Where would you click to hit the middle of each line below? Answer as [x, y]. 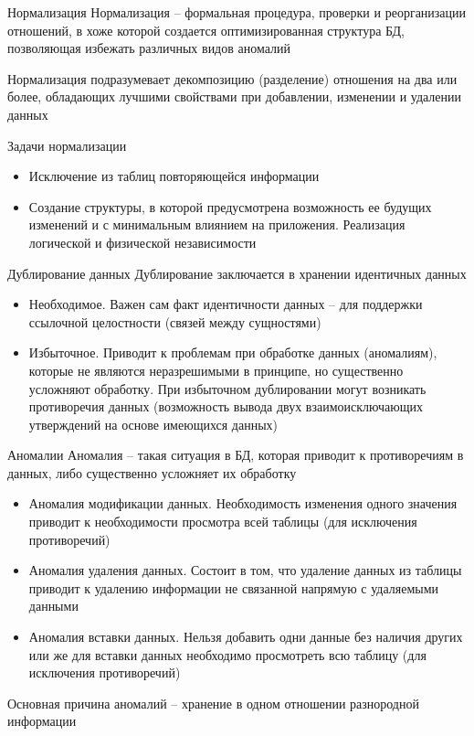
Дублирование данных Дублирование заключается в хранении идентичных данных [237, 273]
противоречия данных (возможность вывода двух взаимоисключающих [226, 406]
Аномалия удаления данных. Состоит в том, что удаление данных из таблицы [245, 570]
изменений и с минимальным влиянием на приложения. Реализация [217, 224]
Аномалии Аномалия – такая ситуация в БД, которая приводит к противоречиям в [236, 455]
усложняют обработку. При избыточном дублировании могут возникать [227, 388]
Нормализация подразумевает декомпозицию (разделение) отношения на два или [232, 78]
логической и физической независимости [142, 242]
